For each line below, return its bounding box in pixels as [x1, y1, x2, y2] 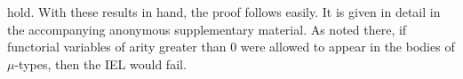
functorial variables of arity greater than [7, 37, 227, 56]
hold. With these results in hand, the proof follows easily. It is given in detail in [7, 3, 441, 20]
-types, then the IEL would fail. [14, 54, 187, 73]
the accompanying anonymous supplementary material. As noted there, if [7, 20, 407, 38]
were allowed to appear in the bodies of [240, 37, 455, 56]
